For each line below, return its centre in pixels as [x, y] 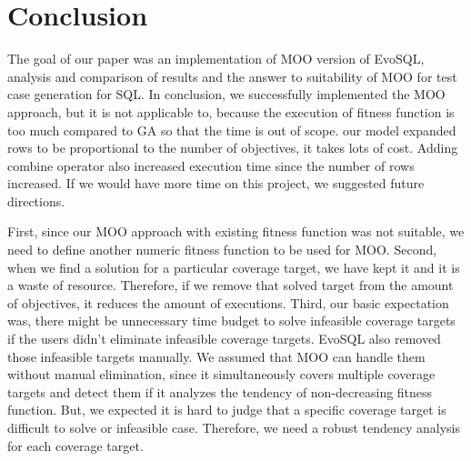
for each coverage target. [75, 445]
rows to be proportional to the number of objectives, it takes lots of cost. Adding [233, 148]
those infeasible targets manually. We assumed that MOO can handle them [216, 356]
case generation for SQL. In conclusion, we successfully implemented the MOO [226, 94]
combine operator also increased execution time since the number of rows [211, 165]
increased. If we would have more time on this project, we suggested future [216, 183]
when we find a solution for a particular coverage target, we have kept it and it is [234, 267]
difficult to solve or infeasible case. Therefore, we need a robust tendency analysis [234, 427]
